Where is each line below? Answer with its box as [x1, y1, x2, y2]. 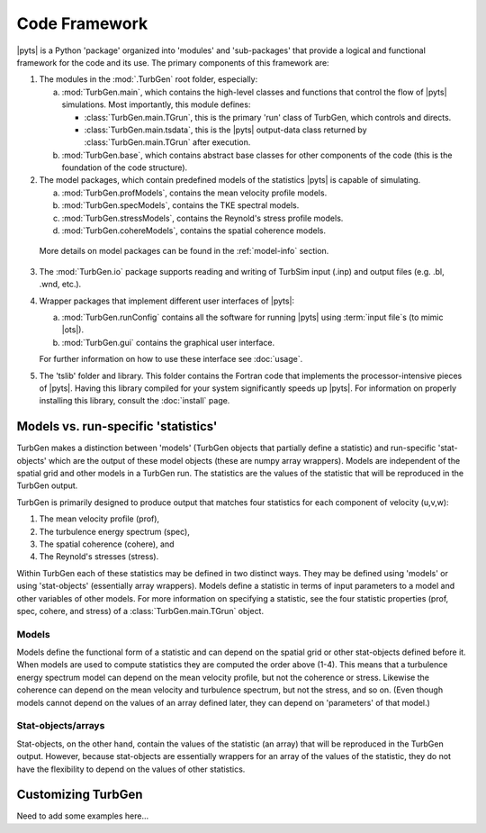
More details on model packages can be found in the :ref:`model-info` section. [39, 246, 329, 257]
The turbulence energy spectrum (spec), [39, 526, 191, 537]
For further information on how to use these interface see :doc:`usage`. [39, 354, 303, 365]
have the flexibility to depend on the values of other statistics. [16, 764, 246, 774]
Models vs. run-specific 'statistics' [16, 419, 218, 434]
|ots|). [61, 324, 85, 335]
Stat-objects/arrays [16, 720, 105, 732]
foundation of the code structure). [61, 162, 188, 173]
